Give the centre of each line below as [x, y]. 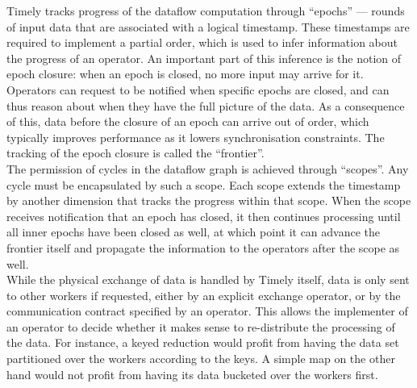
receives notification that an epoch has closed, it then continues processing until [204, 216]
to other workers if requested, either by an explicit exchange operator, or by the [204, 295]
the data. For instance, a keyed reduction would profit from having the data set [203, 342]
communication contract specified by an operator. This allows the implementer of [207, 311]
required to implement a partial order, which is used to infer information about [202, 42]
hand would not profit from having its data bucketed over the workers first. [192, 374]
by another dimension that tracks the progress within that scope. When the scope [209, 200]
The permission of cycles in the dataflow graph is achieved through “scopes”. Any [208, 168]
